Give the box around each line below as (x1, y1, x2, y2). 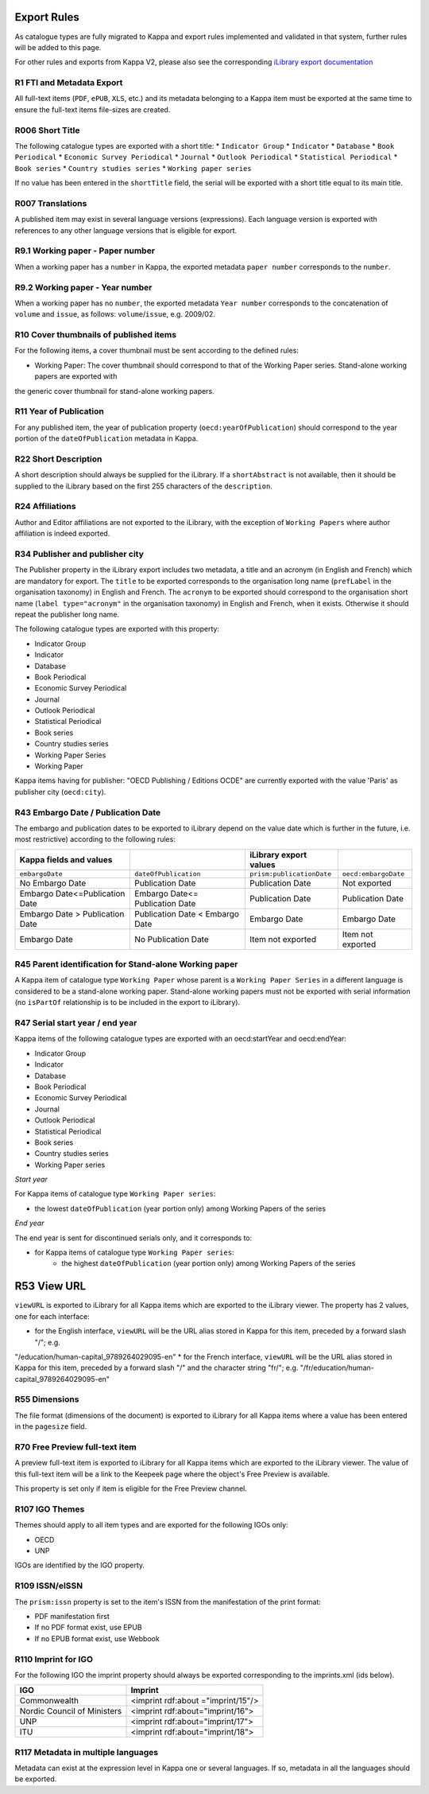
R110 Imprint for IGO (14, 1653, 94, 1664)
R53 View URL (14, 1279, 87, 1293)
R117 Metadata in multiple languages (14, 1746, 159, 1757)
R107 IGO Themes (14, 1504, 85, 1515)
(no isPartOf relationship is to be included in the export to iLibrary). (14, 998, 241, 1007)
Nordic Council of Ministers (19, 1706, 122, 1717)
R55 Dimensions (14, 1394, 79, 1405)
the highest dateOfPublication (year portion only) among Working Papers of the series (61, 1259, 356, 1268)
